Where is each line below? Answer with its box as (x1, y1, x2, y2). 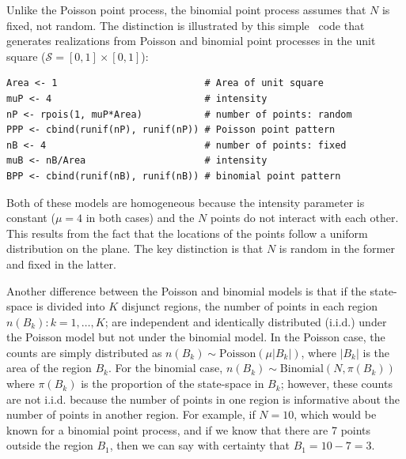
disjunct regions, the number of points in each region (121, 298, 378, 314)
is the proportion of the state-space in (81, 375, 264, 392)
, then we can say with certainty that (109, 437, 290, 453)
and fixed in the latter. (6, 255, 116, 272)
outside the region (6, 437, 93, 453)
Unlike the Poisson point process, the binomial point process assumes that (6, 2, 366, 17)
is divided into (36, 298, 105, 314)
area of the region (6, 359, 92, 376)
